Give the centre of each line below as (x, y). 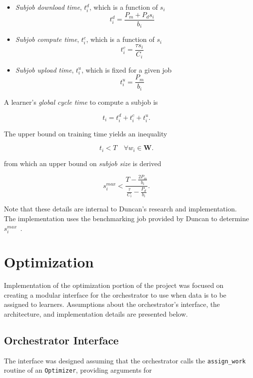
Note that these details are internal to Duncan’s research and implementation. (120, 209)
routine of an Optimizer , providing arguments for (78, 370)
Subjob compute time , (47, 39)
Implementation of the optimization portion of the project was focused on (114, 285)
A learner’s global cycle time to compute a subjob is (81, 102)
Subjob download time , (49, 7)
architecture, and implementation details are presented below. (96, 313)
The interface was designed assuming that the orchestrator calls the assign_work (125, 360)
